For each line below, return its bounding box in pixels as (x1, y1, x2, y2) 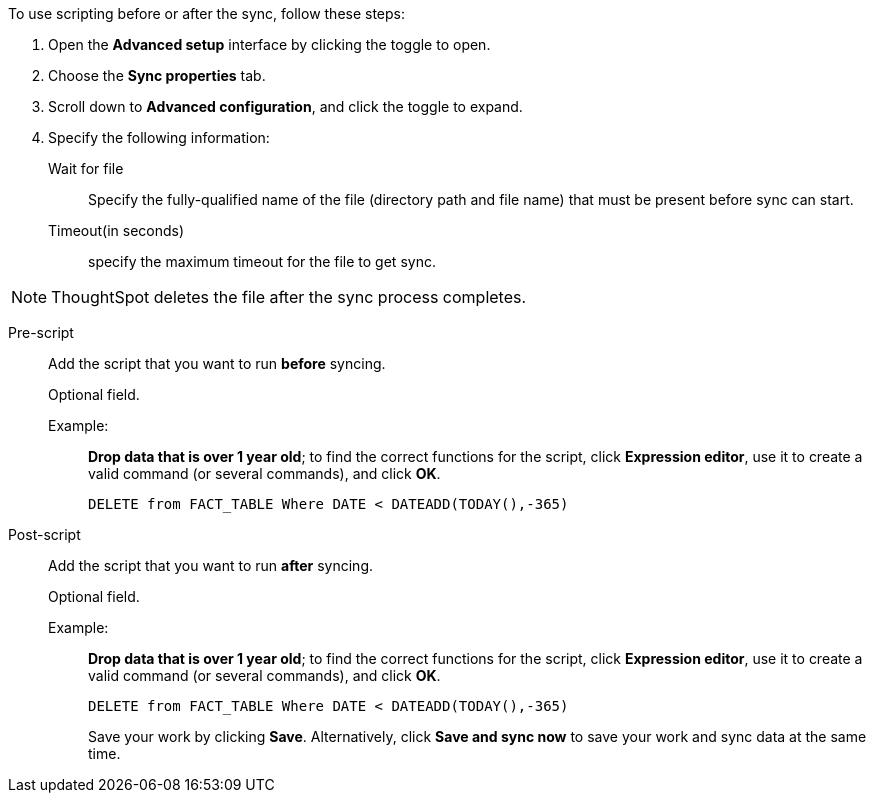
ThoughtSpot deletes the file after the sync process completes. (51, 287, 527, 307)
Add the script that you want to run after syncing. (48, 557, 373, 574)
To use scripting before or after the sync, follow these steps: (8, 5, 406, 22)
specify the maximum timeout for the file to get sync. (88, 253, 436, 270)
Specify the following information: (48, 129, 270, 146)
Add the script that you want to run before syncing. (48, 355, 386, 372)
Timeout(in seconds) (48, 222, 185, 239)
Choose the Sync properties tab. (48, 67, 266, 84)
